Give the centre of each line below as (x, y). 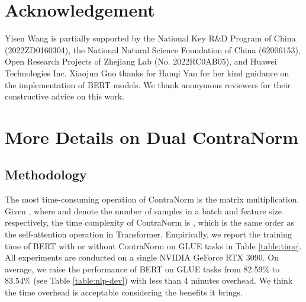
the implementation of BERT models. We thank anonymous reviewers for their (148, 84)
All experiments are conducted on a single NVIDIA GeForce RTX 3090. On (142, 257)
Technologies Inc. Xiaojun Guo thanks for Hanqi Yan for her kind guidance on (147, 73)
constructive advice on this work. (65, 96)
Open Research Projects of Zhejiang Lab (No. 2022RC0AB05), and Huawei (141, 61)
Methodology (46, 174)
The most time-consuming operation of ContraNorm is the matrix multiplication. (152, 199)
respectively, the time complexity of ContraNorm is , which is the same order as (149, 222)
